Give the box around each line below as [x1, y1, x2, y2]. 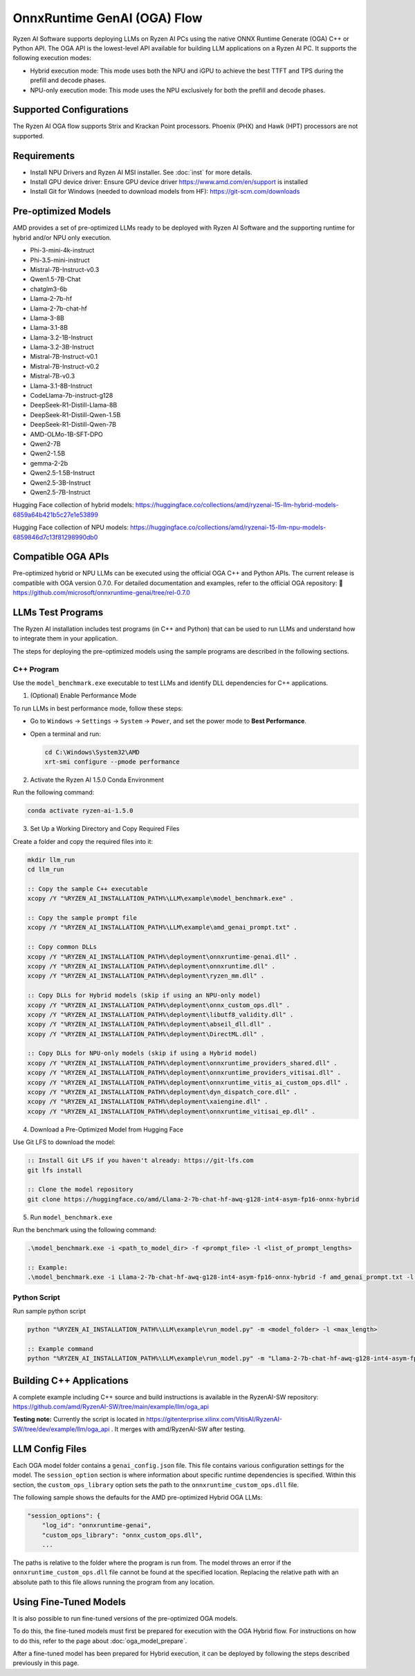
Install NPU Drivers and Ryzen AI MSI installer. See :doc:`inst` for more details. [30, 168, 252, 176]
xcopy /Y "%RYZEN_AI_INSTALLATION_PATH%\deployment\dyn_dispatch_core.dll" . [27, 1088, 297, 1096]
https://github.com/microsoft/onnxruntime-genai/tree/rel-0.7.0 [12, 589, 190, 597]
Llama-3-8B [30, 313, 65, 322]
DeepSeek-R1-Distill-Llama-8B [30, 401, 118, 409]
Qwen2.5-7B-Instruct [30, 488, 91, 496]
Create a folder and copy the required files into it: [12, 837, 154, 845]
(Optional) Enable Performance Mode [30, 692, 137, 700]
